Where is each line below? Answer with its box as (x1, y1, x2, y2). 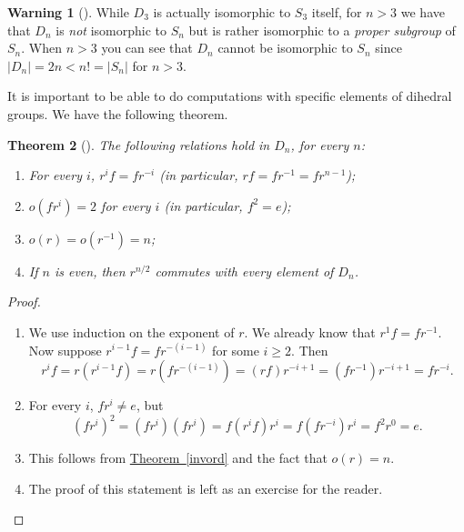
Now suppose (28, 340, 102, 359)
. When (21, 38, 62, 57)
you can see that (101, 38, 193, 57)
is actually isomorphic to (153, 3, 291, 21)
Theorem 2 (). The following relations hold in (7, 135, 270, 154)
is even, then (54, 261, 126, 280)
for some (212, 340, 259, 359)
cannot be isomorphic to (217, 38, 353, 57)
